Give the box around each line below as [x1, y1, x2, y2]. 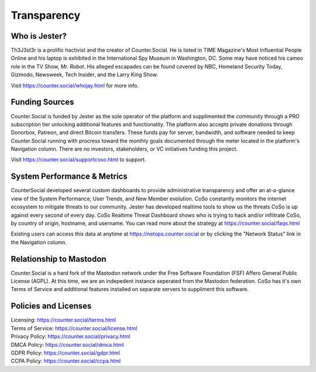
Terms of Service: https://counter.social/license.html [11, 325, 138, 332]
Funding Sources [11, 97, 74, 107]
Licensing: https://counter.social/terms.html [11, 316, 116, 323]
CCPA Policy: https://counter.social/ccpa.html [11, 357, 121, 364]
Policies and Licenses [11, 301, 92, 311]
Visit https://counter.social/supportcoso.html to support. [11, 156, 146, 163]
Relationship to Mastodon [11, 254, 107, 264]
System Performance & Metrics [11, 172, 128, 182]
